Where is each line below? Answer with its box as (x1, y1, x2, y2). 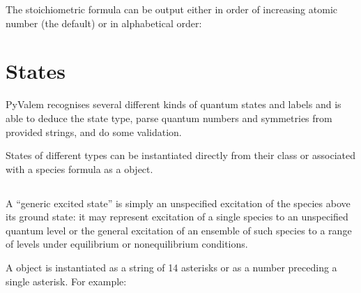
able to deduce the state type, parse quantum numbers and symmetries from (6, 110, 332, 125)
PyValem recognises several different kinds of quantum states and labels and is (6, 97, 341, 112)
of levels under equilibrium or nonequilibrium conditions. (6, 236, 248, 251)
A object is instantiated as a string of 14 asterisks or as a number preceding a (6, 260, 337, 275)
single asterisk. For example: (6, 273, 127, 288)
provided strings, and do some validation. (6, 124, 182, 139)
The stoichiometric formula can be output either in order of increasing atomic (6, 2, 337, 16)
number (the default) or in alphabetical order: (6, 15, 202, 30)
